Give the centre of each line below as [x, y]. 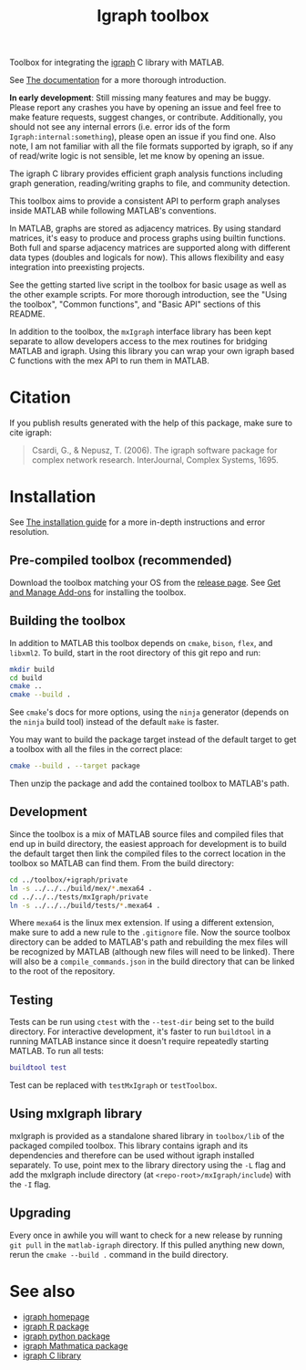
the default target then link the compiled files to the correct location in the [148, 853]
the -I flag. [31, 1184]
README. [27, 314]
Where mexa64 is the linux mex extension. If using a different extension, [142, 923]
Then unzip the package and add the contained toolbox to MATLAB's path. [149, 784]
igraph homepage [56, 1316]
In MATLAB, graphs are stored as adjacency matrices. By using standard [145, 228]
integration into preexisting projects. [77, 267]
